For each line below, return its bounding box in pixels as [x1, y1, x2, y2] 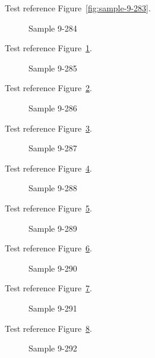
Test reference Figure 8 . [5, 322, 92, 334]
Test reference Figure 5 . [5, 201, 92, 214]
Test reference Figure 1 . [5, 42, 92, 54]
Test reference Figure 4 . [5, 161, 92, 174]
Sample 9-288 [29, 182, 77, 194]
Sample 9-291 [29, 301, 77, 314]
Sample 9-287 [29, 142, 77, 154]
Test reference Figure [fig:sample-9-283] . [5, 2, 151, 14]
